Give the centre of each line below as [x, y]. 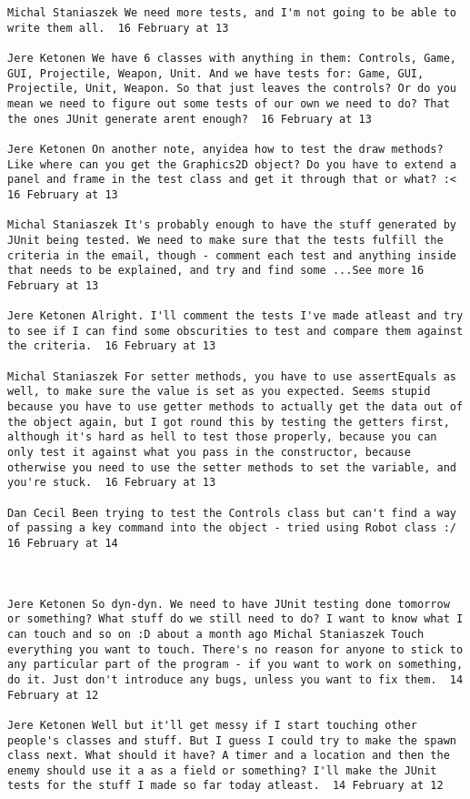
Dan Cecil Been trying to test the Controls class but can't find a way [232, 513]
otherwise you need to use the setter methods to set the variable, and [232, 467]
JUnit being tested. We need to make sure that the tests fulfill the [225, 240]
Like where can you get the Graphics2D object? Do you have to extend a [232, 164]
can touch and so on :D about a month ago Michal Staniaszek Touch [216, 634]
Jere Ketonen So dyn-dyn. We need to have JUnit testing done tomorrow [229, 604]
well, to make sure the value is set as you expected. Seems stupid [219, 392]
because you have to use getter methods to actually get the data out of [235, 407]
